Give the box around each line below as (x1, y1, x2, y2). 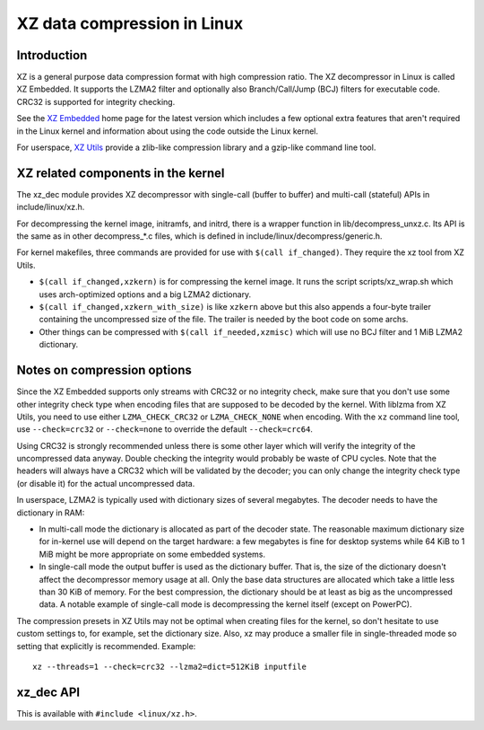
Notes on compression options (16, 363, 193, 378)
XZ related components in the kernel (16, 165, 225, 180)
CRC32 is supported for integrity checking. (16, 96, 176, 107)
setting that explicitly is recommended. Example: (16, 640, 196, 651)
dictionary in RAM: (16, 507, 85, 518)
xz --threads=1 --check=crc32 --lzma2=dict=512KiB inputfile (32, 661, 307, 672)
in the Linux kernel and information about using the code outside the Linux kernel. (16, 126, 318, 136)
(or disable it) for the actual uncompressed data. (16, 478, 195, 488)
